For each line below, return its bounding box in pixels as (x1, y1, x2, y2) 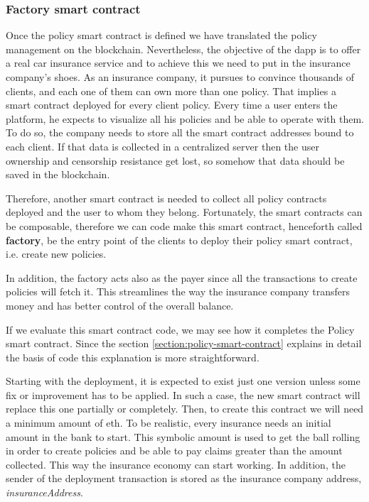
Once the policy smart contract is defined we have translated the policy (6, 28, 317, 43)
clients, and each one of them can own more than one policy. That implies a (6, 83, 336, 98)
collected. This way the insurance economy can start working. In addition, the (6, 457, 346, 471)
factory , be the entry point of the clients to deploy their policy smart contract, (6, 232, 353, 247)
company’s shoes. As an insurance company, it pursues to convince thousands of (6, 70, 354, 84)
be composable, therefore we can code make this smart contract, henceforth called (6, 218, 363, 233)
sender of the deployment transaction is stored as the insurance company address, (6, 471, 362, 486)
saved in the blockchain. (6, 167, 110, 182)
